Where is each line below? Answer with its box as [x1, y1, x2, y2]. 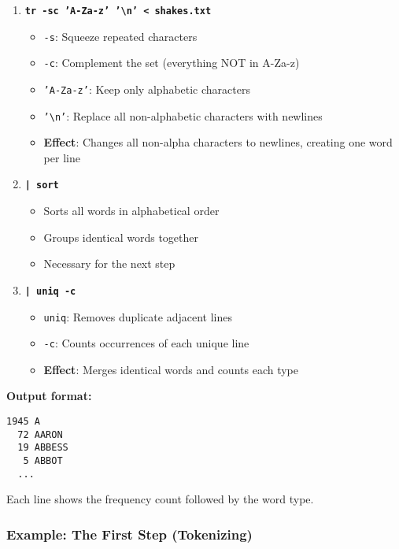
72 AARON [17, 428, 63, 440]
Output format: [6, 388, 92, 404]
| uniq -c [24, 285, 76, 297]
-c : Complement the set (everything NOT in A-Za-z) [43, 54, 300, 71]
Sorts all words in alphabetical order [43, 202, 220, 219]
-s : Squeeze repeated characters [43, 28, 198, 44]
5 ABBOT [23, 455, 63, 467]
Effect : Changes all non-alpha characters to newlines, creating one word [43, 134, 393, 150]
